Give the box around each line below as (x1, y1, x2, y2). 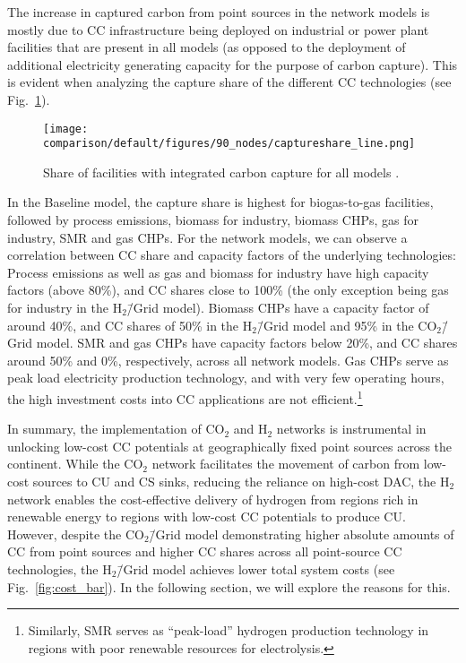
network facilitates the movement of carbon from (151, 454, 420, 473)
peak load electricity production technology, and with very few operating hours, (7, 368, 444, 387)
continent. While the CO (7, 454, 143, 473)
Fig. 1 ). (7, 90, 50, 108)
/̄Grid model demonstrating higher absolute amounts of (149, 524, 454, 543)
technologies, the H (7, 560, 112, 578)
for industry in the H (7, 298, 123, 317)
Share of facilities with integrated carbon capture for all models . (43, 162, 400, 181)
